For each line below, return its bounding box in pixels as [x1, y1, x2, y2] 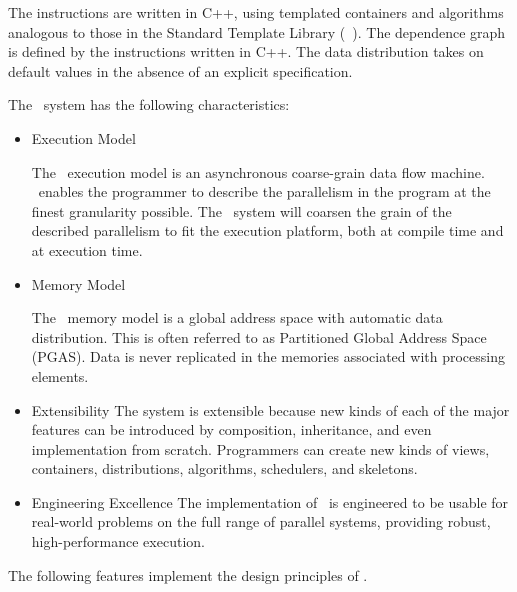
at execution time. [31, 239, 143, 260]
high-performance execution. [31, 531, 205, 552]
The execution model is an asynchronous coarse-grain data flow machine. [31, 161, 485, 182]
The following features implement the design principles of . [8, 564, 368, 585]
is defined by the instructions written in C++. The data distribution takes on [8, 41, 484, 62]
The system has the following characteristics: [8, 94, 290, 115]
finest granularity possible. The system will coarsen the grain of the [31, 200, 452, 221]
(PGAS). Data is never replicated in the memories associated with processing [31, 346, 505, 367]
